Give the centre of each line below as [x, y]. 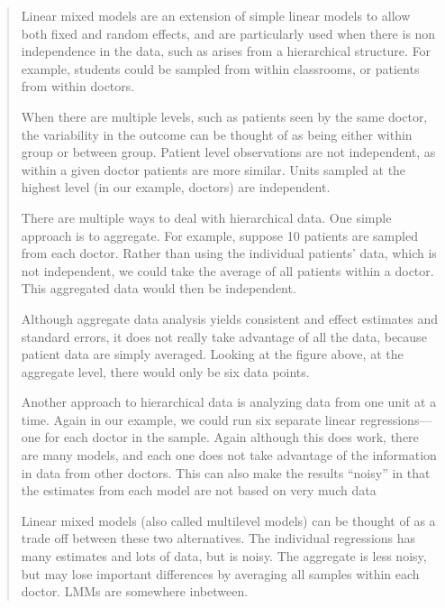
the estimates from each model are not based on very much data [199, 490]
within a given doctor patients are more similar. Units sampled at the [213, 169]
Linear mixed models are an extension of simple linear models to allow [216, 15]
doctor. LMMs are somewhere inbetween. [135, 591]
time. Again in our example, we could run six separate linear [189, 419]
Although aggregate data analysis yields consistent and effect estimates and [229, 318]
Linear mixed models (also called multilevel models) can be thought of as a [228, 520]
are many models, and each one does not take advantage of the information [229, 455]
